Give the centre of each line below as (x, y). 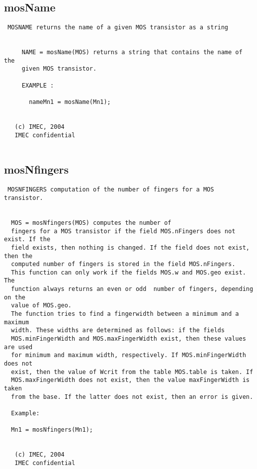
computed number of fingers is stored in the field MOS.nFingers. (123, 264)
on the (15, 297)
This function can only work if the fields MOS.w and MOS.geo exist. (128, 272)
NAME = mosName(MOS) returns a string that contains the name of (132, 52)
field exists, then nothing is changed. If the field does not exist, (130, 247)
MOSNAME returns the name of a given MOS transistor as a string (118, 28)
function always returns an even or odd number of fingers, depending (132, 289)
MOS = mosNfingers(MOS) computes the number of (91, 223)
